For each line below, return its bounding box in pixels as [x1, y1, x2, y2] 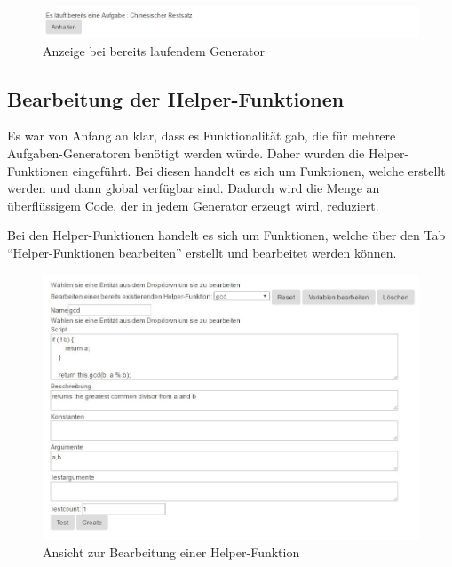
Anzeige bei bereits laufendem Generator [43, 41, 265, 60]
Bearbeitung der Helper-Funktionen [7, 84, 345, 112]
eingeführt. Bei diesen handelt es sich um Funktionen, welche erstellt [72, 161, 446, 180]
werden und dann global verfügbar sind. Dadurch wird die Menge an [7, 179, 380, 197]
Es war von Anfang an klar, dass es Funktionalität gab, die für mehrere [7, 126, 396, 145]
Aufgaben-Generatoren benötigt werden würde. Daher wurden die [7, 144, 365, 163]
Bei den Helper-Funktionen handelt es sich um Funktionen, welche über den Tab [7, 226, 446, 244]
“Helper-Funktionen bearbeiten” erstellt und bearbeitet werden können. [7, 244, 397, 262]
